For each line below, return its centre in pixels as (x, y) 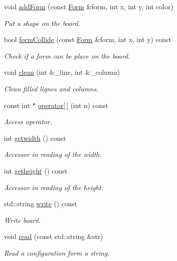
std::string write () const (41, 204)
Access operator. (28, 121)
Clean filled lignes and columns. (51, 88)
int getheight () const (36, 170)
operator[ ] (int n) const (73, 105)
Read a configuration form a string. (57, 252)
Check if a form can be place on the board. (67, 55)
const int (17, 105)
